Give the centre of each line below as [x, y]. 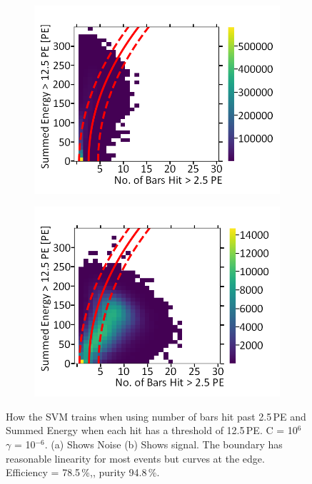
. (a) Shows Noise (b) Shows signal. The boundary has [163, 444]
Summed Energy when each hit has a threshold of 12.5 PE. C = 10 [152, 430]
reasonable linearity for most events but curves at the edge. [135, 458]
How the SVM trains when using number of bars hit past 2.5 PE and [156, 416]
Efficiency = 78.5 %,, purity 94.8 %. [83, 472]
